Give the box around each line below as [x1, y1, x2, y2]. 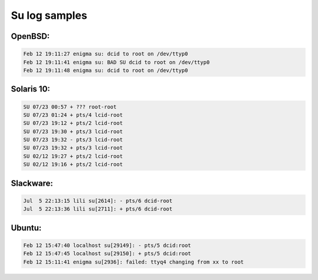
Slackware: [11, 178, 53, 188]
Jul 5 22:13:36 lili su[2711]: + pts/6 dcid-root [23, 206, 173, 212]
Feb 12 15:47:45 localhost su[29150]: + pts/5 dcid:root [23, 251, 191, 257]
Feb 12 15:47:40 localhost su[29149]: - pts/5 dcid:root [23, 242, 191, 249]
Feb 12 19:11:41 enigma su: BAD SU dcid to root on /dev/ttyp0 [23, 59, 210, 65]
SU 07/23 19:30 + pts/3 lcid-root [23, 128, 123, 135]
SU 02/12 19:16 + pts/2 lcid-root [23, 161, 123, 168]
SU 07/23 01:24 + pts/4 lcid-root [23, 111, 123, 118]
